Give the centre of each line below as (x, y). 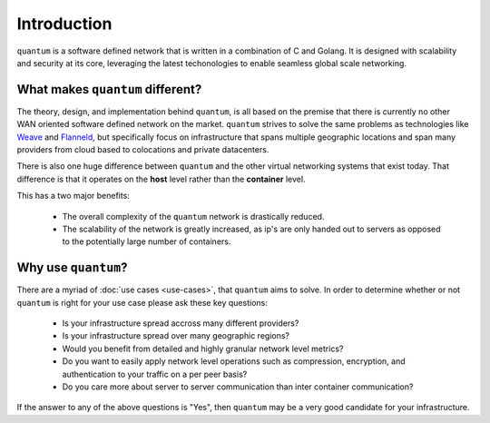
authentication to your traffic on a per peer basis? (155, 374)
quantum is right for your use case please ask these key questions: (142, 302)
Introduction (64, 24)
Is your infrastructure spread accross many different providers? (181, 323)
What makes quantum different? (109, 89)
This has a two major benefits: (73, 196)
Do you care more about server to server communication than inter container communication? (238, 387)
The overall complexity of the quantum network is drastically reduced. (193, 216)
